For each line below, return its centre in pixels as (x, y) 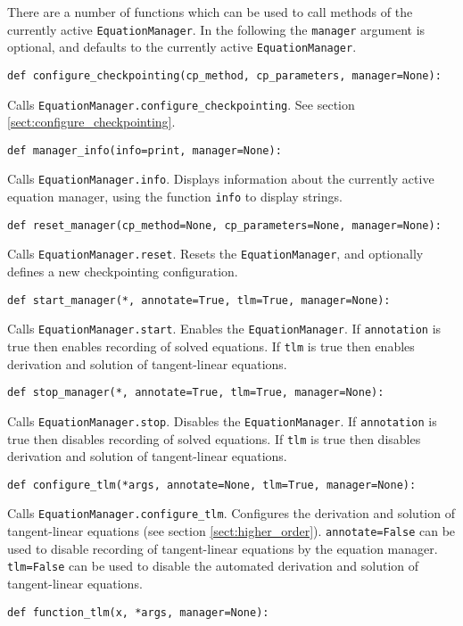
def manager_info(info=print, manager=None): (145, 150)
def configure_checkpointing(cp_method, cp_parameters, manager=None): (224, 75)
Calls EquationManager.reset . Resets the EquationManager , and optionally (215, 254)
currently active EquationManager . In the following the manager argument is (216, 29)
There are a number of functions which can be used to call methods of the (210, 12)
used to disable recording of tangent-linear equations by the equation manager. (223, 548)
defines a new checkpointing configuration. (123, 272)
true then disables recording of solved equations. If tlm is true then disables (214, 438)
